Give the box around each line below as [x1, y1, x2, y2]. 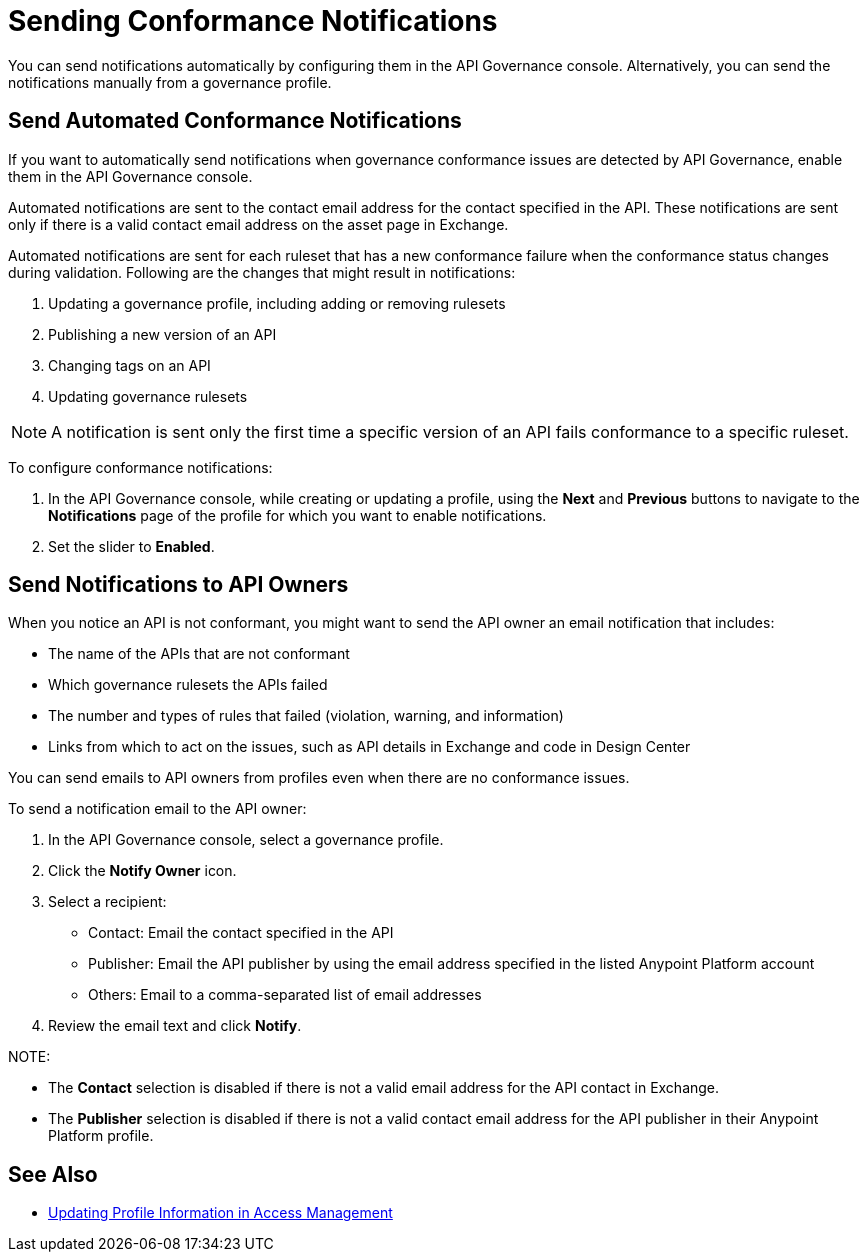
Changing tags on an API [48, 356, 211, 374]
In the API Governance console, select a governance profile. [48, 831, 444, 849]
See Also [8, 1161, 98, 1187]
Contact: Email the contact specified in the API [88, 924, 394, 942]
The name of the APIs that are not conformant [48, 645, 350, 663]
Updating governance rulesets [48, 387, 248, 405]
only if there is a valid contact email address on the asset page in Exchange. [8, 215, 509, 233]
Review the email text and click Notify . [48, 1017, 302, 1035]
